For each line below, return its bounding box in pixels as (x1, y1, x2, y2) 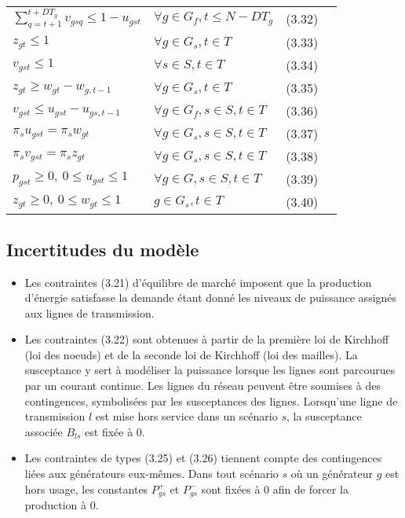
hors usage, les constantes (24, 480, 148, 497)
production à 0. (24, 497, 99, 513)
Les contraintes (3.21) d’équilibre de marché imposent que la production (24, 274, 372, 290)
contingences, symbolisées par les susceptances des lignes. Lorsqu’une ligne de (24, 392, 398, 409)
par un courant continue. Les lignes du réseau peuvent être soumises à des (24, 377, 381, 394)
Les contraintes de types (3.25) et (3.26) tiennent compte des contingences (24, 450, 382, 466)
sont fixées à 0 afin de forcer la (201, 480, 348, 497)
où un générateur (290, 465, 374, 482)
